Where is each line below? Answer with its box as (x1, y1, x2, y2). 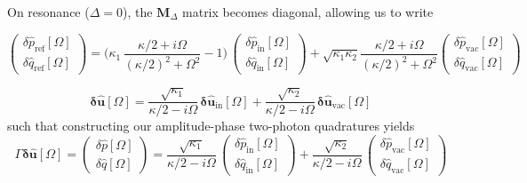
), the (123, 3, 153, 20)
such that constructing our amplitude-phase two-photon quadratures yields (7, 116, 415, 135)
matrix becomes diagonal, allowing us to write (182, 3, 434, 20)
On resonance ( (7, 3, 90, 20)
